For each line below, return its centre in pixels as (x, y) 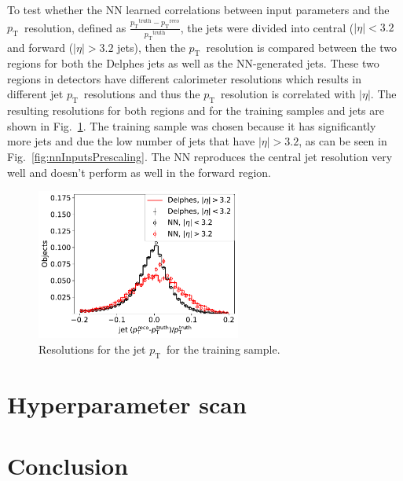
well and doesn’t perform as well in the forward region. (139, 172)
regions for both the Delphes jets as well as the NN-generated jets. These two (193, 63)
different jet (35, 94)
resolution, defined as (75, 27)
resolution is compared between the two (301, 47)
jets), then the (151, 47)
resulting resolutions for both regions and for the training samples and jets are (196, 110)
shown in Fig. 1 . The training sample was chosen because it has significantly (192, 125)
